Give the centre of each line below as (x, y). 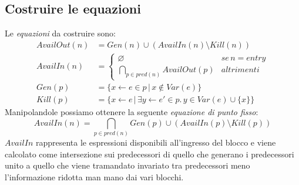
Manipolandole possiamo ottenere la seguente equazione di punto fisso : (132, 112)
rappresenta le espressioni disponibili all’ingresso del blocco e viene (156, 142)
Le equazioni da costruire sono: (60, 33)
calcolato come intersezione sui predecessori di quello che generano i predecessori (149, 154)
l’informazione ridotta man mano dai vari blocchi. (94, 177)
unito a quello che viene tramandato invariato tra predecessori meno (127, 165)
